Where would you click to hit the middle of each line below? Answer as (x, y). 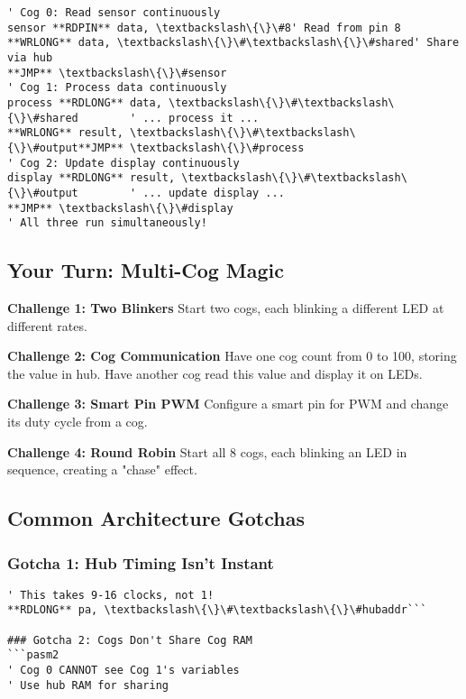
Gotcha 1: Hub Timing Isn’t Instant (141, 562)
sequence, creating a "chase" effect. (102, 469)
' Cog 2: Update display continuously (123, 163)
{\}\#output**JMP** (65, 147)
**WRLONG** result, (65, 133)
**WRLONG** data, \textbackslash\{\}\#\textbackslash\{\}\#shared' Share (233, 43)
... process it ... (201, 118)
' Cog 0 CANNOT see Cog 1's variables (123, 671)
